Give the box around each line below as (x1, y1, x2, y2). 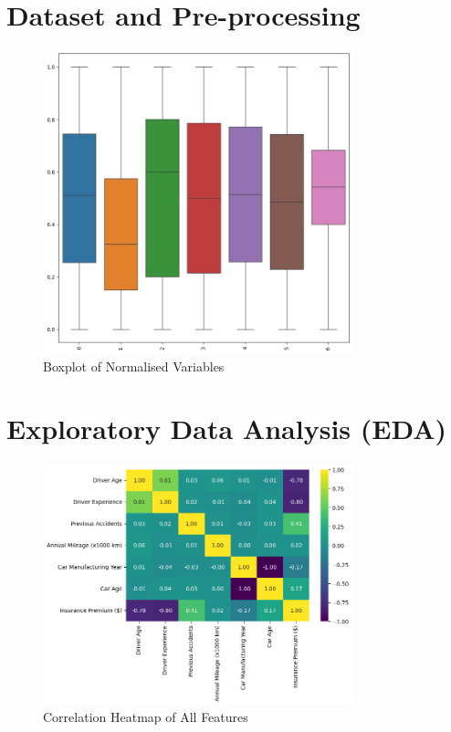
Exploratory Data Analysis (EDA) (6, 410, 447, 447)
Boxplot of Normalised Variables (43, 356, 225, 375)
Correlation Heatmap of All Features (43, 707, 248, 727)
